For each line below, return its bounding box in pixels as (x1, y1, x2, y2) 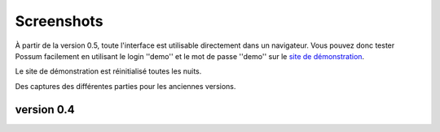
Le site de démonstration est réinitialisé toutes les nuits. (15, 66, 202, 76)
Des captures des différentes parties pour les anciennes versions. (15, 81, 236, 91)
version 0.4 (15, 102, 75, 117)
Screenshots (15, 12, 103, 30)
